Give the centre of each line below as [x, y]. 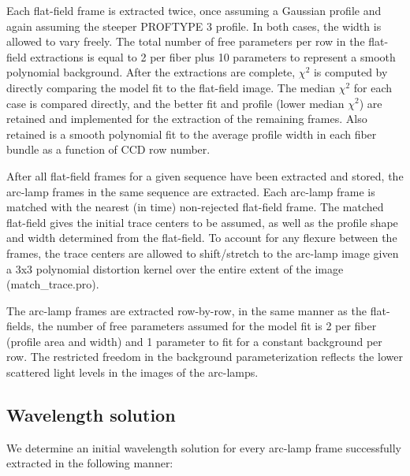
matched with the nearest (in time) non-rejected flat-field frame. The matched [195, 207]
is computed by [350, 72]
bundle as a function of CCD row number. [108, 149]
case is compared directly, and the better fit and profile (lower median [175, 103]
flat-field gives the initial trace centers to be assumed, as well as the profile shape [202, 222]
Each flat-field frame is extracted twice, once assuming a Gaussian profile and [194, 10]
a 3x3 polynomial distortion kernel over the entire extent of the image [175, 268]
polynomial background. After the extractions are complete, [151, 72]
